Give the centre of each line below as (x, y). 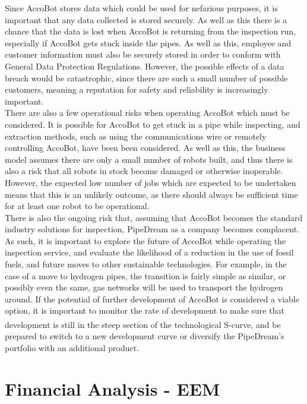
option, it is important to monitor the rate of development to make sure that (145, 310)
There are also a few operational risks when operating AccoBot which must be (147, 113)
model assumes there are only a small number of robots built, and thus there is (149, 159)
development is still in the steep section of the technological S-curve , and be (143, 324)
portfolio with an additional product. (72, 347)
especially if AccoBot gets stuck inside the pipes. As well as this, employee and (148, 42)
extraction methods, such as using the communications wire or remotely (136, 136)
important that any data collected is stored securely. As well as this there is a (146, 19)
